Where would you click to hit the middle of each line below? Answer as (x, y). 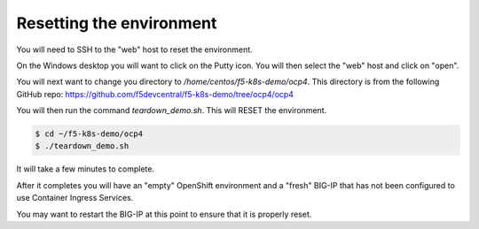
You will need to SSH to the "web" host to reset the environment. (134, 50)
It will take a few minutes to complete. (86, 169)
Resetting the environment (117, 23)
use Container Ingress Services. (75, 198)
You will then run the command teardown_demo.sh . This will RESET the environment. (172, 111)
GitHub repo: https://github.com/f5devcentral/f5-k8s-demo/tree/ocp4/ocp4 (155, 94)
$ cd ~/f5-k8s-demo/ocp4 (89, 134)
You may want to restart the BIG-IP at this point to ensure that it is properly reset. (164, 214)
